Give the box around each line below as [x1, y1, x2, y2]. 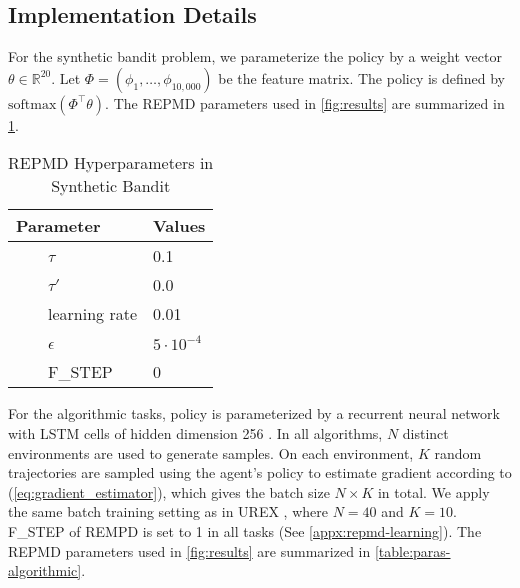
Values [153, 214, 206, 238]
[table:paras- [374, 540, 451, 561]
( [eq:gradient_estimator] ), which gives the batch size [8, 481, 330, 502]
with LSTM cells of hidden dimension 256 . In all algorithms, [8, 422, 383, 443]
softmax [8, 97, 57, 112]
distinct [402, 422, 449, 443]
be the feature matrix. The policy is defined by [218, 67, 506, 88]
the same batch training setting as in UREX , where [8, 501, 328, 522]
